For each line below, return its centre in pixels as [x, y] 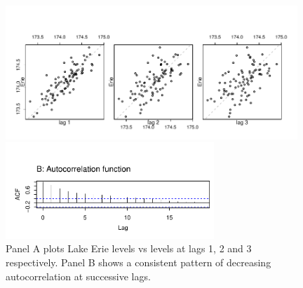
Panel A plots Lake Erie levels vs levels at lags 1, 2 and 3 [129, 248]
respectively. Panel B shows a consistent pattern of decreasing [139, 262]
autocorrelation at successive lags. [78, 276]
